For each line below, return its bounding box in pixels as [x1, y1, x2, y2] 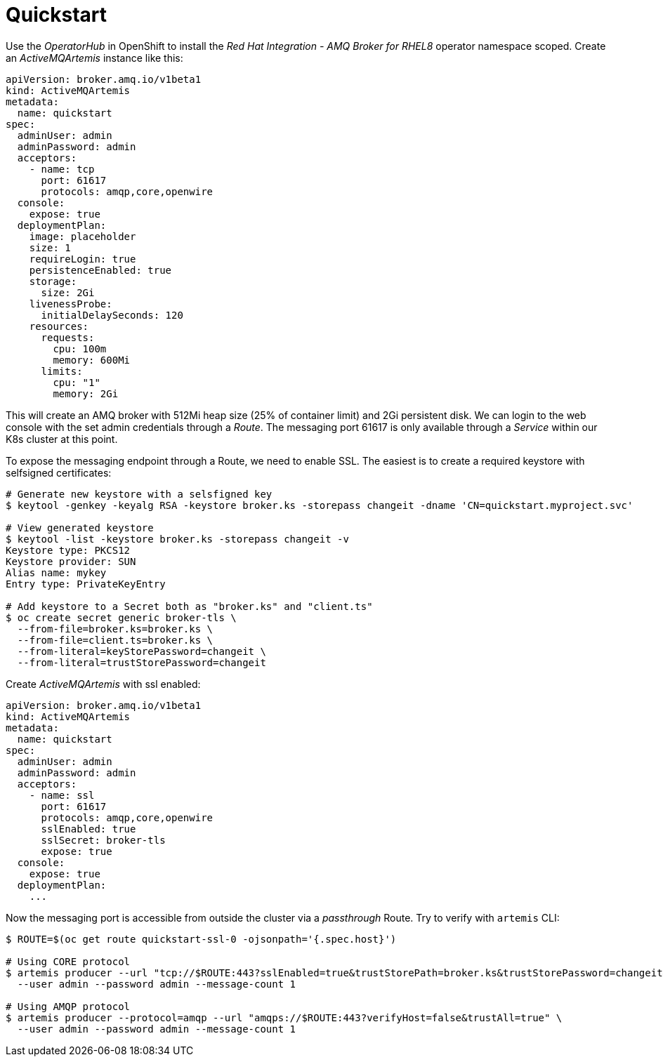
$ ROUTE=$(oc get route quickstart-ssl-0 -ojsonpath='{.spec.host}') [6, 933, 397, 945]
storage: [29, 275, 77, 287]
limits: [41, 365, 83, 377]
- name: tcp [29, 163, 95, 175]
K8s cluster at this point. [6, 432, 118, 445]
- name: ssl [29, 789, 95, 801]
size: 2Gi [41, 286, 95, 298]
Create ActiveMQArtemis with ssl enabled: [6, 677, 201, 690]
